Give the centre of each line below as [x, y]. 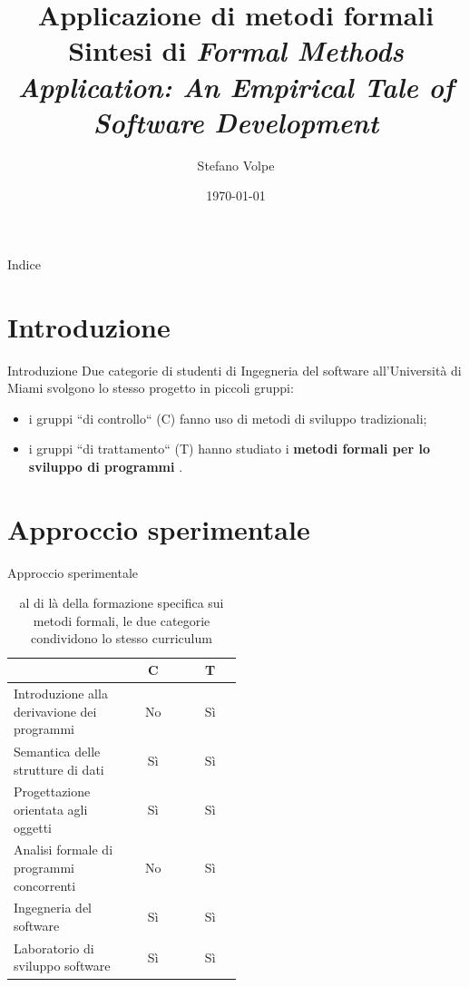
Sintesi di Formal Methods [236, 51]
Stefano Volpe [236, 165]
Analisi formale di [64, 850]
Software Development [236, 122]
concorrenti [45, 885]
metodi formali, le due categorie [122, 620]
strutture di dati [59, 769]
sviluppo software [62, 966]
